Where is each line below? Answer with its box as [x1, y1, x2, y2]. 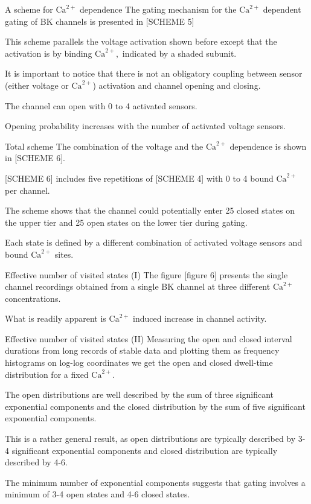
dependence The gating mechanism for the [80, 3, 237, 15]
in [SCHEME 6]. [5, 152, 65, 164]
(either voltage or [5, 78, 69, 91]
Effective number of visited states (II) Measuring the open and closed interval [5, 332, 292, 345]
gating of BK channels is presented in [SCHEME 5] [5, 14, 194, 27]
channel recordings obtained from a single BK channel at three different [5, 280, 271, 293]
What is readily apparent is [5, 312, 106, 325]
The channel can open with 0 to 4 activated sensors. [5, 99, 197, 112]
